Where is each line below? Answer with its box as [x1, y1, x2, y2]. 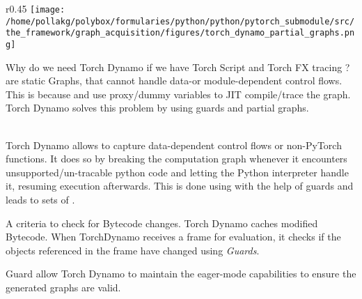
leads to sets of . [6, 192, 75, 206]
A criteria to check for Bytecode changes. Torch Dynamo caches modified [6, 215, 318, 230]
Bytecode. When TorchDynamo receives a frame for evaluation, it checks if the [6, 229, 341, 244]
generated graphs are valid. [6, 279, 121, 294]
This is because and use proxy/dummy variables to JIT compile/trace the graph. [6, 86, 351, 101]
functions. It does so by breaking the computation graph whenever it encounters [6, 151, 347, 166]
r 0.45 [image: [6, 1, 65, 15]
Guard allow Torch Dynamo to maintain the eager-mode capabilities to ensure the [6, 266, 356, 281]
